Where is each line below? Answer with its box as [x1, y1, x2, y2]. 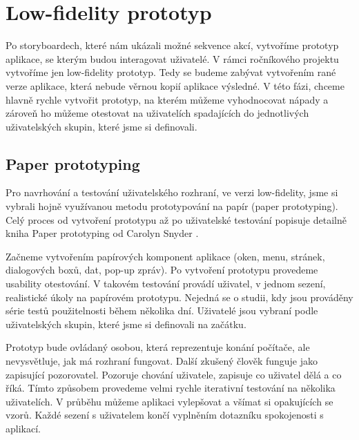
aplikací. [6, 421, 41, 435]
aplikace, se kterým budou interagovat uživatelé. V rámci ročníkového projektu [6, 51, 339, 66]
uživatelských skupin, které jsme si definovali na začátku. [6, 316, 246, 331]
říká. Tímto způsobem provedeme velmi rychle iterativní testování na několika [6, 381, 336, 395]
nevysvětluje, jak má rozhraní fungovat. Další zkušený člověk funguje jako [6, 354, 318, 368]
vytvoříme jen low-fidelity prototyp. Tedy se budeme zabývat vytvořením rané [6, 65, 336, 79]
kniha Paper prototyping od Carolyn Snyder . [6, 226, 199, 240]
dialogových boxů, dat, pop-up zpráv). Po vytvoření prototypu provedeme [6, 262, 318, 277]
